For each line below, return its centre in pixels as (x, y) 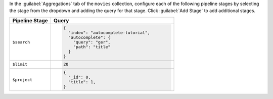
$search (21, 42)
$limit (20, 64)
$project (22, 80)
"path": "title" (92, 47)
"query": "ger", (92, 42)
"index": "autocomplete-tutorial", (109, 33)
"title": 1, (82, 82)
